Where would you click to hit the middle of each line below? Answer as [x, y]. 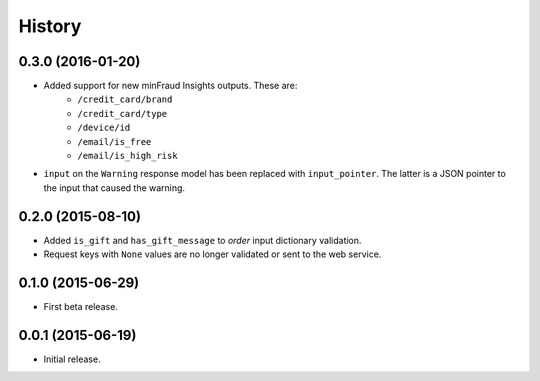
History [50, 26]
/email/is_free [114, 141]
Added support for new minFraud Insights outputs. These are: [170, 86]
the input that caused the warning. [114, 187]
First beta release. [81, 306]
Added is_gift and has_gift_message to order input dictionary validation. [202, 240]
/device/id [104, 128]
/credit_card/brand [125, 99]
